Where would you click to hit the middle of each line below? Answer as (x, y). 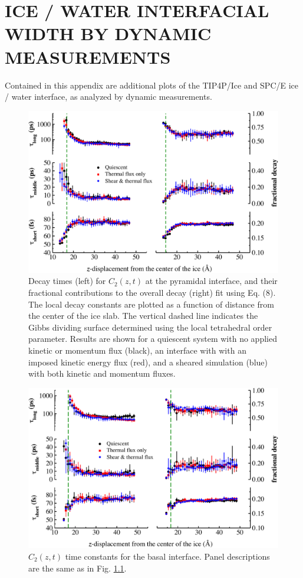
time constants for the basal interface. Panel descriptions (167, 556)
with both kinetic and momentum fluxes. (102, 373)
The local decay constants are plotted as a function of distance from (151, 304)
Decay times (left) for (67, 281)
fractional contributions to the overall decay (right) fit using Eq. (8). (152, 292)
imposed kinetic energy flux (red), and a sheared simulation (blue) (148, 362)
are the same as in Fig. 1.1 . (78, 568)
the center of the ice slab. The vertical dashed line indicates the (143, 316)
